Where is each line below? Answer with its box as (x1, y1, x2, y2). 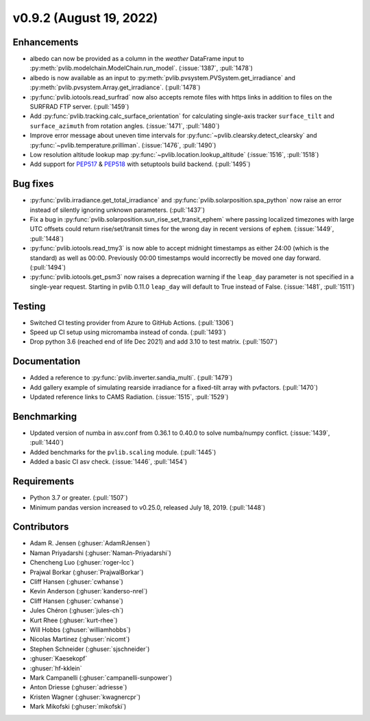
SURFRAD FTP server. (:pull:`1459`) (29, 103, 129, 111)
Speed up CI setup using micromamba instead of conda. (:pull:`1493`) (29, 328, 226, 336)
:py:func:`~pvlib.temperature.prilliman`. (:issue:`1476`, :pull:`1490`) (29, 141, 217, 149)
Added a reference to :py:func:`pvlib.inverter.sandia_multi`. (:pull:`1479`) (29, 374, 233, 382)
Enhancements (12, 36, 79, 48)
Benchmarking (12, 410, 77, 422)
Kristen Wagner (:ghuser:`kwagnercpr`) (29, 693, 140, 701)
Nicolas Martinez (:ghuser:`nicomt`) (29, 635, 130, 643)
